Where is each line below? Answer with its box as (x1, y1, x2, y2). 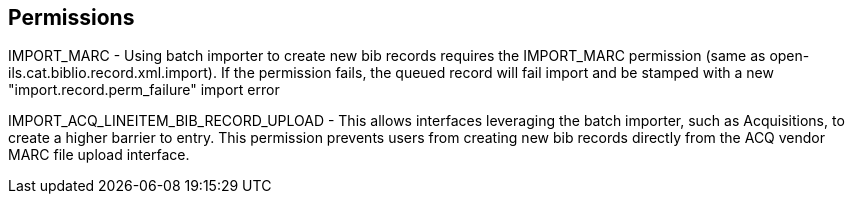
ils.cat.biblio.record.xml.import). (8, 64, 217, 82)
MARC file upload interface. (8, 146, 190, 164)
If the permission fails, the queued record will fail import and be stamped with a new (220, 64, 774, 82)
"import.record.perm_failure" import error (8, 81, 280, 99)
